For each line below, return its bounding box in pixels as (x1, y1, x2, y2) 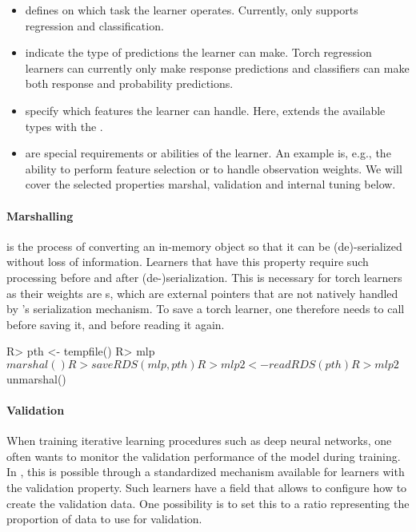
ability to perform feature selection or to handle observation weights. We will (25, 160, 402, 177)
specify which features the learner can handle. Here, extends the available (25, 101, 386, 118)
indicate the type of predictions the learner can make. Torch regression (25, 44, 372, 61)
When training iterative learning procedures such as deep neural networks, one (6, 432, 392, 449)
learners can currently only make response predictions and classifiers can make (25, 59, 410, 76)
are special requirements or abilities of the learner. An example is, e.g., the (25, 145, 391, 161)
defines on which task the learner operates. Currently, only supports (25, 2, 358, 18)
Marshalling (6, 207, 74, 224)
